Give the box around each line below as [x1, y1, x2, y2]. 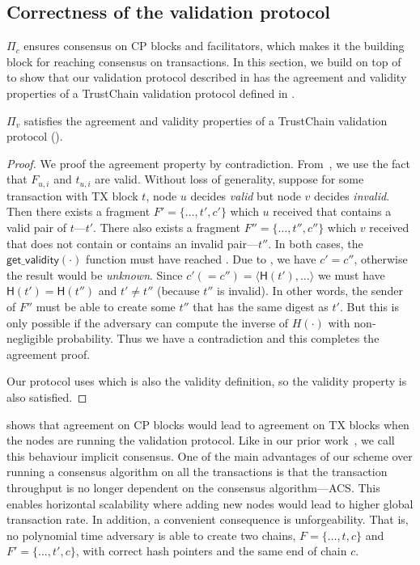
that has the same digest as [193, 297, 329, 314]
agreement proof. [6, 345, 91, 362]
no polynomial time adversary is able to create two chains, [6, 526, 296, 543]
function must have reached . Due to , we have [85, 251, 316, 268]
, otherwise [354, 251, 408, 268]
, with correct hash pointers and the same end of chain [75, 542, 347, 559]
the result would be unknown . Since [6, 266, 183, 283]
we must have [317, 266, 385, 283]
